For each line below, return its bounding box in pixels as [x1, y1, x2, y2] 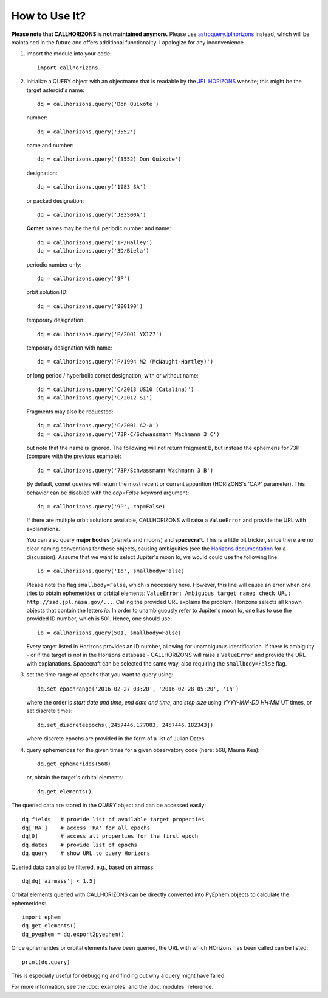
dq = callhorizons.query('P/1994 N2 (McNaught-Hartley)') [37, 358, 214, 365]
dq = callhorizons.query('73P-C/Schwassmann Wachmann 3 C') [37, 430, 220, 438]
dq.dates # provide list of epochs [22, 841, 138, 848]
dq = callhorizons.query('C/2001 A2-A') [37, 422, 159, 429]
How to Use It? [11, 9, 86, 23]
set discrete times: [26, 707, 73, 715]
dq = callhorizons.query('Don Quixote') [37, 100, 159, 107]
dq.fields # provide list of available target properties [22, 816, 205, 823]
